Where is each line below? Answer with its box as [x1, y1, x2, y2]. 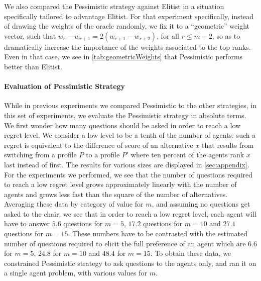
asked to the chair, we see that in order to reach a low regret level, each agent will [4, 208, 256, 219]
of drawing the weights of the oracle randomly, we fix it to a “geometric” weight [4, 21, 250, 31]
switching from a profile [4, 149, 77, 160]
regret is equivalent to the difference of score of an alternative [4, 139, 193, 150]
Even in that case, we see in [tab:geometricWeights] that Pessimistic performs [4, 51, 243, 62]
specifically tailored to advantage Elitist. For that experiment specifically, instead [4, 11, 254, 21]
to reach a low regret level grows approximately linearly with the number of [4, 179, 237, 190]
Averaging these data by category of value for [4, 199, 144, 209]
